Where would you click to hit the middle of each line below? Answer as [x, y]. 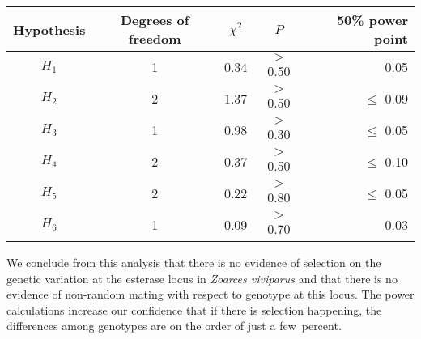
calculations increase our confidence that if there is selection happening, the [194, 309]
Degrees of [155, 20]
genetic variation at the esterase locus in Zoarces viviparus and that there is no [202, 278]
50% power [372, 20]
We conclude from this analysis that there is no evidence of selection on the [194, 262]
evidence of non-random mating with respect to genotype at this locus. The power [210, 294]
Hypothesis [49, 29]
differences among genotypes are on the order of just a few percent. [174, 326]
